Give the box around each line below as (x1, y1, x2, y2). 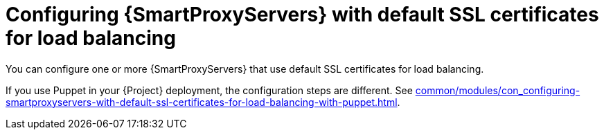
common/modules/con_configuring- (415, 84, 580, 96)
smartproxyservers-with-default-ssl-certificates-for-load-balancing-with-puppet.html (6, 96, 398, 108)
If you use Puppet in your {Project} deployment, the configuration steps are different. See (6, 84, 413, 96)
